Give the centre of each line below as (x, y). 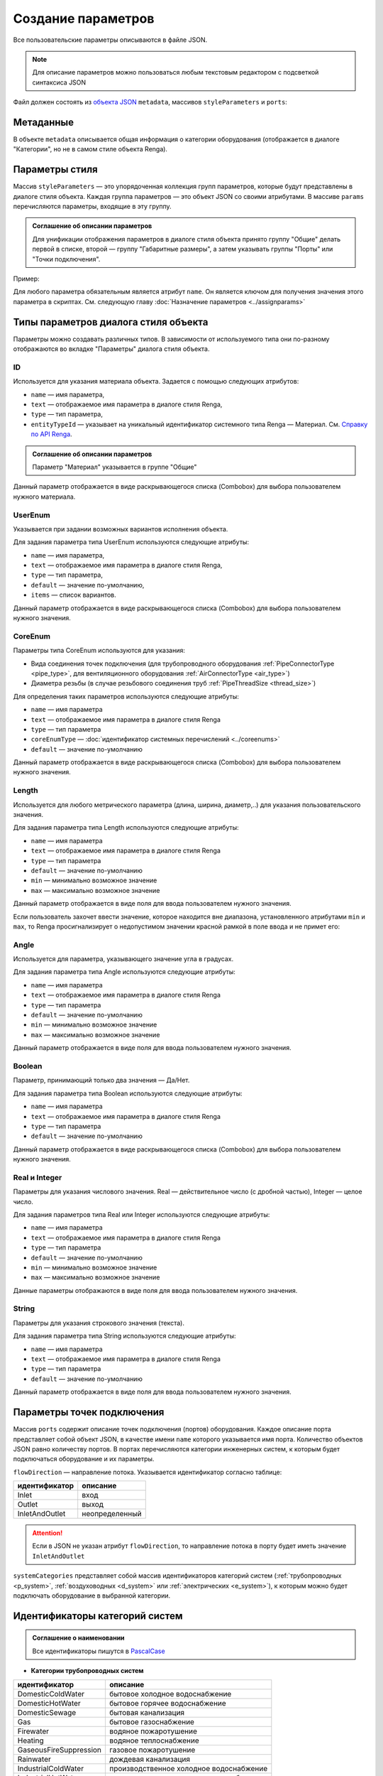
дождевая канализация (150, 1759)
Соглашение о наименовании (78, 1638)
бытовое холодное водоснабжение (171, 1694)
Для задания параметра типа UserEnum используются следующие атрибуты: (131, 542)
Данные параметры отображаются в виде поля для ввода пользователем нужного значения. (155, 1290)
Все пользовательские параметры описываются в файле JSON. (110, 40)
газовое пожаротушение (152, 1750)
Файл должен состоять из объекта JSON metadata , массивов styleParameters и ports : (150, 102)
